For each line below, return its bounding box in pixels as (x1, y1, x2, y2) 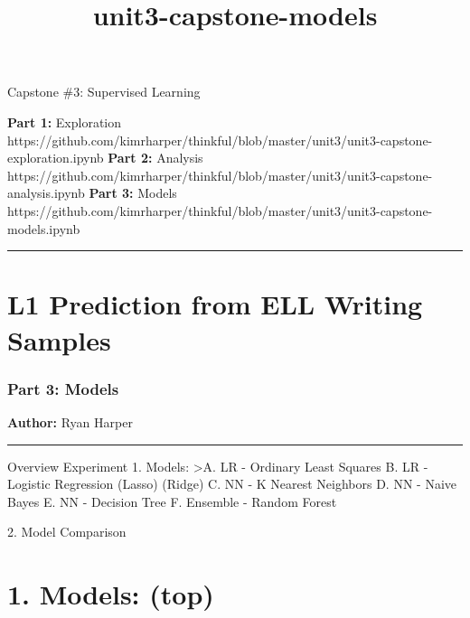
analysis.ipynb (7, 183, 85, 202)
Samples (7, 321, 111, 358)
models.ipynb (7, 219, 80, 238)
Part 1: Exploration (7, 112, 122, 131)
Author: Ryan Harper (7, 412, 133, 431)
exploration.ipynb (7, 148, 104, 167)
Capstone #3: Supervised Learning (7, 82, 201, 101)
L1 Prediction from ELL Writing (7, 286, 423, 323)
